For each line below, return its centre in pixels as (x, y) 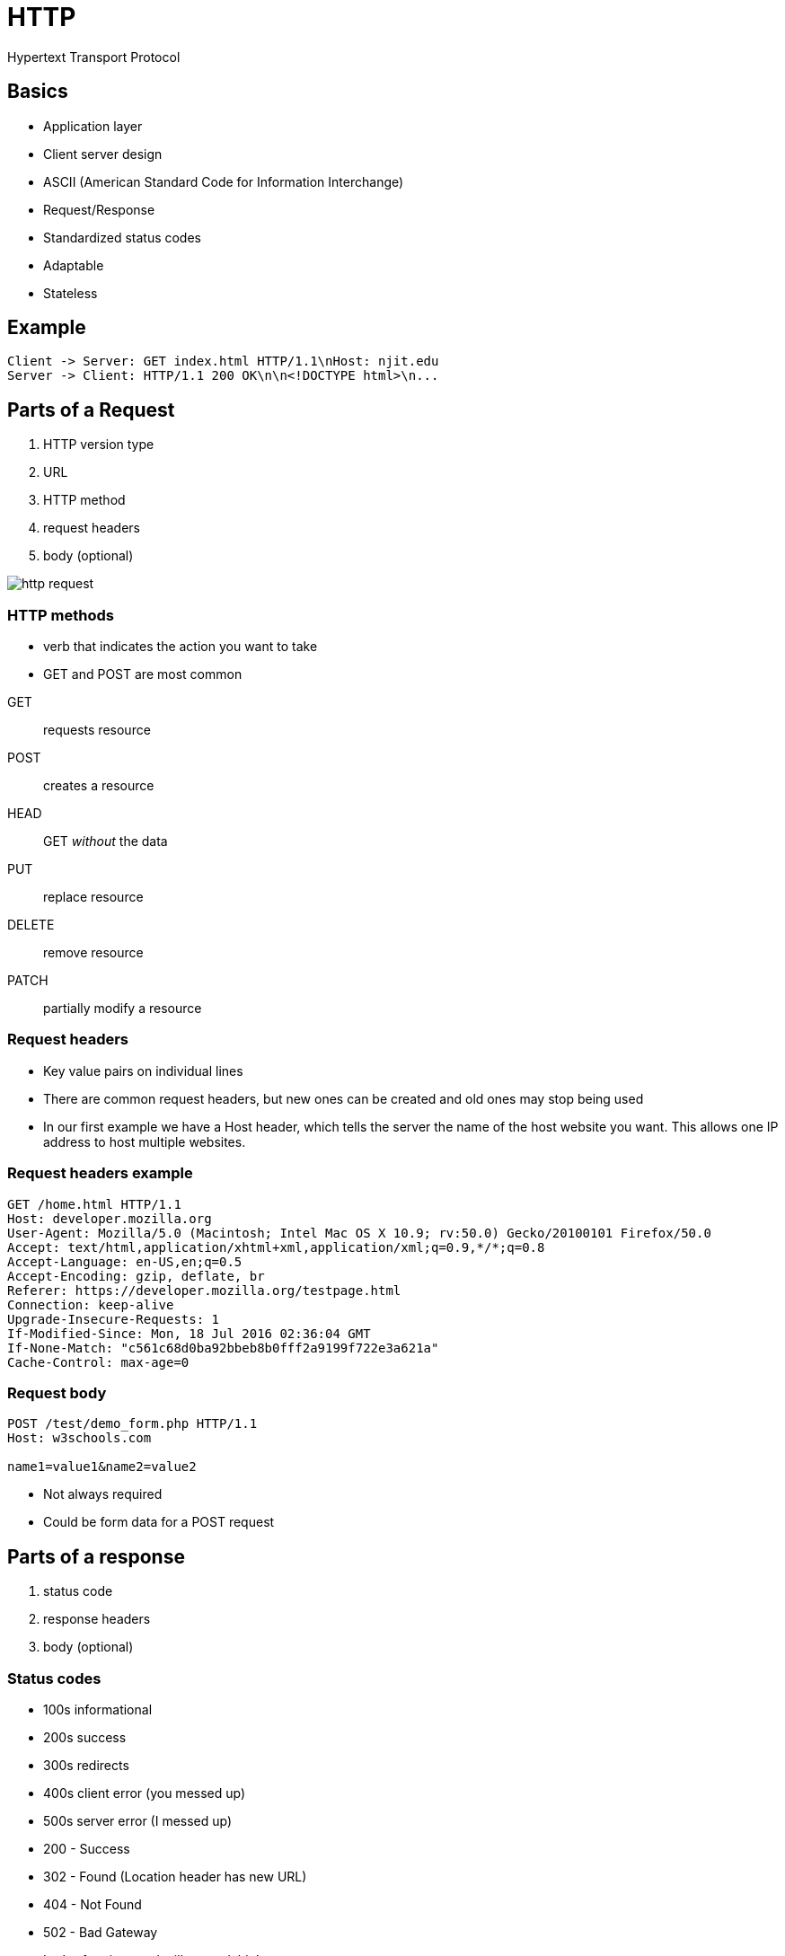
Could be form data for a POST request (159, 1522)
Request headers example (100, 1173)
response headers (97, 1619)
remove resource (93, 953)
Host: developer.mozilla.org (110, 1218)
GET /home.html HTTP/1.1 (94, 1204)
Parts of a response (96, 1556)
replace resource (93, 897)
